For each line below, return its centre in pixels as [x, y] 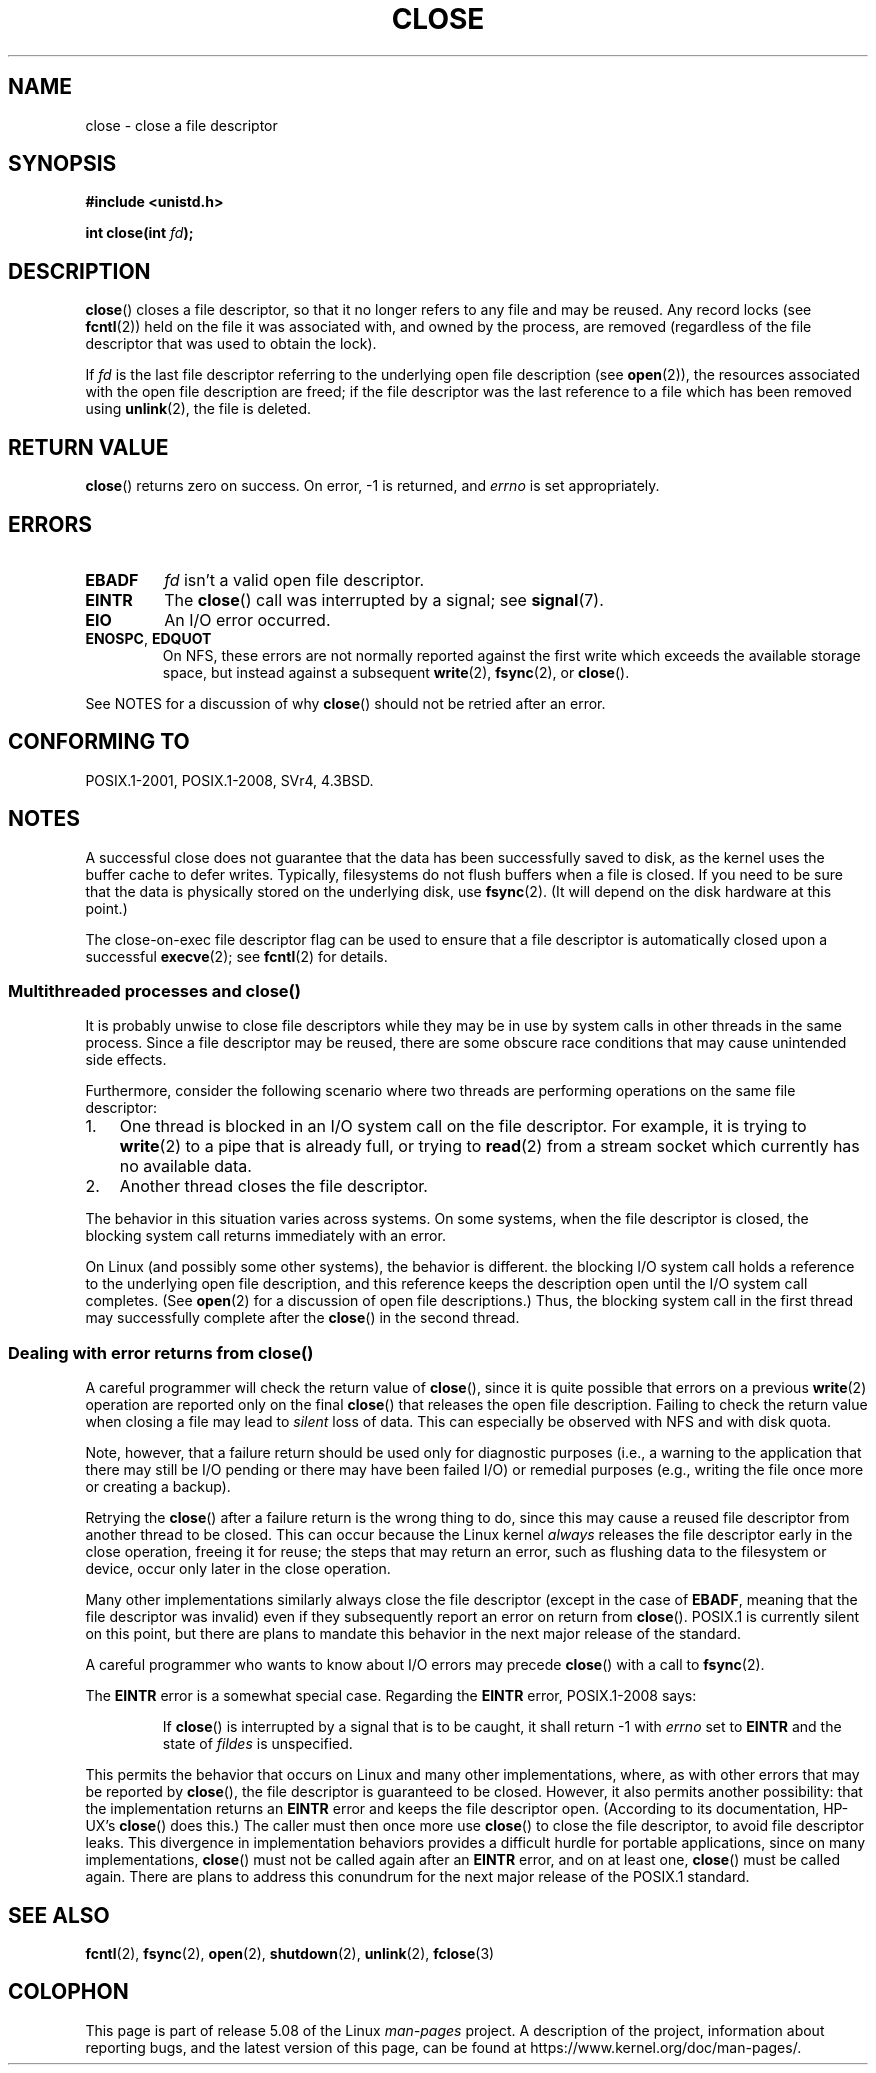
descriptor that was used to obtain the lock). [231, 344]
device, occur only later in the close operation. [238, 1569]
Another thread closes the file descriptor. [273, 1186]
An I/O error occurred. [247, 619]
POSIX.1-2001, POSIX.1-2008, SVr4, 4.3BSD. [229, 780]
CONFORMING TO [99, 742]
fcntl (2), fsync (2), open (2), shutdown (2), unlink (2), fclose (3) [290, 1953]
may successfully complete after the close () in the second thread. [302, 1318]
